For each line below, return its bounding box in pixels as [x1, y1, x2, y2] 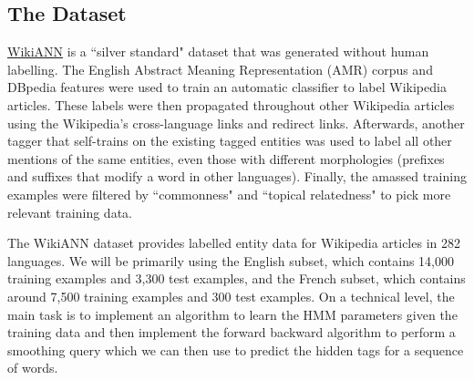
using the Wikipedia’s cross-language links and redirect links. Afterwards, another [7, 113, 465, 132]
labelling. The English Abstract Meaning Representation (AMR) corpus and [7, 59, 433, 78]
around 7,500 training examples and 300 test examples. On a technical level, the [7, 286, 455, 305]
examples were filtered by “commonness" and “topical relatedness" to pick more [7, 184, 451, 203]
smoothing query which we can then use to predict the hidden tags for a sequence [7, 340, 464, 359]
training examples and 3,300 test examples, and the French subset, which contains [7, 269, 466, 288]
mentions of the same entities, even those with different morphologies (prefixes [7, 149, 445, 168]
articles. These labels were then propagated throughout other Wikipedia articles [7, 95, 455, 114]
